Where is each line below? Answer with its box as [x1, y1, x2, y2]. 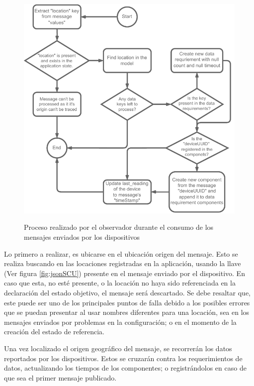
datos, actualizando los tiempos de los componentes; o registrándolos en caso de [4, 363, 247, 373]
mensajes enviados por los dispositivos [24, 231, 140, 242]
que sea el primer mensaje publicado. [4, 372, 117, 383]
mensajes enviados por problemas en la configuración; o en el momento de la [4, 316, 237, 327]
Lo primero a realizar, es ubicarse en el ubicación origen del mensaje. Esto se [4, 248, 238, 259]
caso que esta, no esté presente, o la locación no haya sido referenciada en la [4, 278, 236, 288]
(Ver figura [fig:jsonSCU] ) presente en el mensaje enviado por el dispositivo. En [4, 268, 245, 278]
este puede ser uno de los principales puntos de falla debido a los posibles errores [4, 297, 250, 307]
